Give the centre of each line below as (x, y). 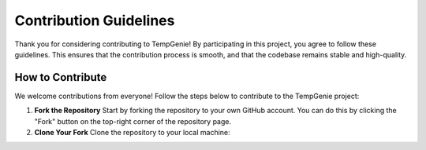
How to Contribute (61, 77)
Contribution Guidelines (95, 20)
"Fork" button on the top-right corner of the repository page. (133, 121)
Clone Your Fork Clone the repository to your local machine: (132, 133)
